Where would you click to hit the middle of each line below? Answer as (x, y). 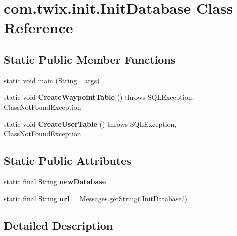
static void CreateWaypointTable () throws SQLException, (99, 97)
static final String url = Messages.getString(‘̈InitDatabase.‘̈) (96, 198)
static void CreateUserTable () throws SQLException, (90, 124)
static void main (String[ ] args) (52, 80)
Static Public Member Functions (90, 59)
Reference (39, 28)
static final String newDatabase (55, 181)
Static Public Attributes (68, 161)
